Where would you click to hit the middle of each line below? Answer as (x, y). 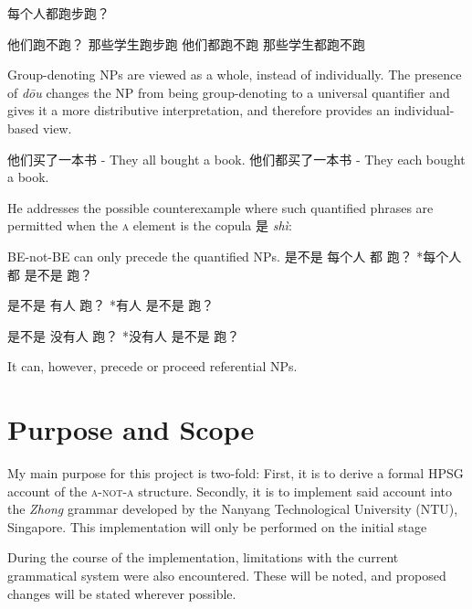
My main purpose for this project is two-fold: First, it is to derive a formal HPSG (236, 473)
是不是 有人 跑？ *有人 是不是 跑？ (111, 305)
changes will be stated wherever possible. (122, 593)
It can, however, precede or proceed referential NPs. (152, 366)
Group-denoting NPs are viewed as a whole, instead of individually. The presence (235, 75)
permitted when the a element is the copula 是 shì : (150, 225)
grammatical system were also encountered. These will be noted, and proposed (227, 575)
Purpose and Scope (131, 429)
